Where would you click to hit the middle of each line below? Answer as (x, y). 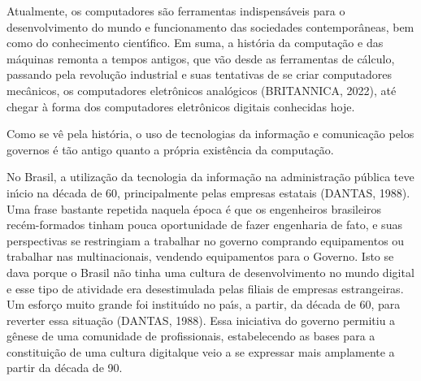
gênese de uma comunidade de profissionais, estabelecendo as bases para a (191, 336)
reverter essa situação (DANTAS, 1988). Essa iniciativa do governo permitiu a (201, 320)
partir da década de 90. (65, 368)
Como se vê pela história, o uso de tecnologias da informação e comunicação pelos (210, 134)
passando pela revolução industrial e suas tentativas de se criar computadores (200, 74)
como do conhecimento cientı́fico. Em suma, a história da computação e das (195, 43)
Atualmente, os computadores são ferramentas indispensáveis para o (176, 11)
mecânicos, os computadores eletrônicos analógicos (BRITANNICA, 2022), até (202, 90)
